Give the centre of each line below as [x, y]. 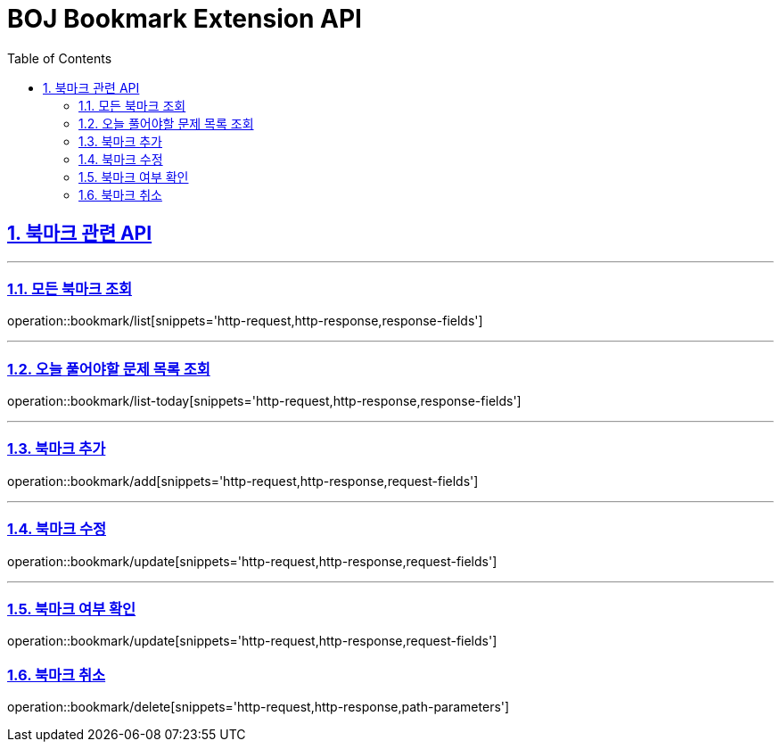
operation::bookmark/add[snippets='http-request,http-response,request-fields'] [243, 481]
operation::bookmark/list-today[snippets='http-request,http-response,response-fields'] [264, 401]
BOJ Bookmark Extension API [185, 19]
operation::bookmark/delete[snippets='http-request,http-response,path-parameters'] [259, 707]
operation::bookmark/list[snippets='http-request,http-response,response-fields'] [245, 321]
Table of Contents [60, 58]
